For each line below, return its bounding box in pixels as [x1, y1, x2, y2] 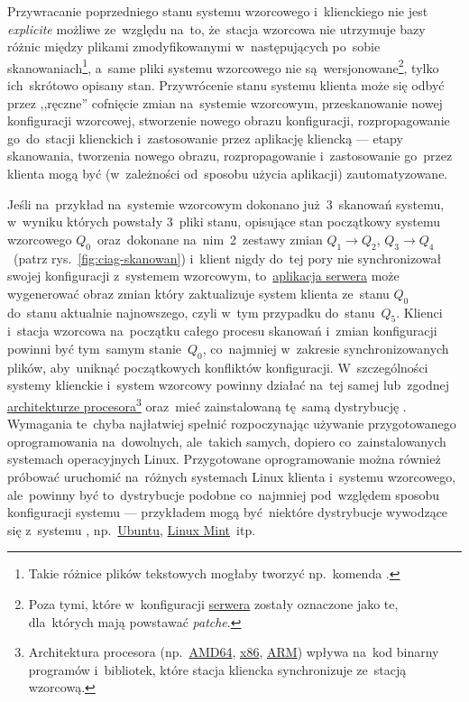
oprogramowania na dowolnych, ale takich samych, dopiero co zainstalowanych [7, 431, 446, 450]
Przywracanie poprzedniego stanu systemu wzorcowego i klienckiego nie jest [7, 2, 428, 20]
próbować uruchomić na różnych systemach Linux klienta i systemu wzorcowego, [7, 466, 456, 485]
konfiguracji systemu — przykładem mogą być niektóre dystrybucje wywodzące [7, 503, 448, 522]
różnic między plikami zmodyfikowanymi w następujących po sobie [7, 37, 381, 56]
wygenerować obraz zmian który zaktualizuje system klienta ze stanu [7, 283, 390, 302]
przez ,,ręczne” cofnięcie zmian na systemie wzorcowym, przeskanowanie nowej [7, 93, 443, 112]
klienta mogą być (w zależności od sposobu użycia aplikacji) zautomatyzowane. [7, 164, 448, 182]
